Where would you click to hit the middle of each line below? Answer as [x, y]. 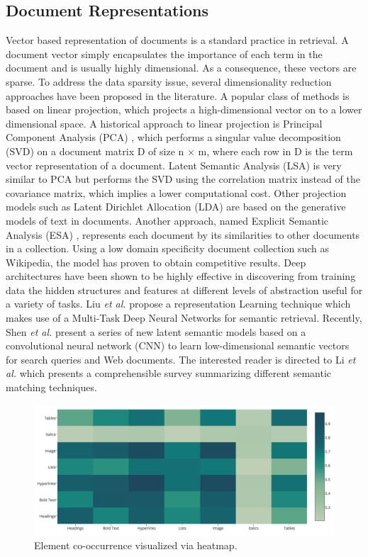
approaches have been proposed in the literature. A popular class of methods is [178, 95]
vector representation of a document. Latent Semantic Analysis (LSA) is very [174, 165]
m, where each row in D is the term [275, 151]
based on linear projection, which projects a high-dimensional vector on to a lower [184, 109]
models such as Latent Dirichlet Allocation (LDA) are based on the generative [176, 207]
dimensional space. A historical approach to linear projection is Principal [164, 123]
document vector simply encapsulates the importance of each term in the [164, 54]
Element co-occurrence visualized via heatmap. [136, 545]
